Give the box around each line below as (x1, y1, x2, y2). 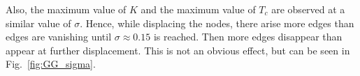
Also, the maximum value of (6, 2, 127, 16)
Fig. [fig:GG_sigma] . (6, 56, 96, 71)
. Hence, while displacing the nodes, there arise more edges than (80, 15, 354, 30)
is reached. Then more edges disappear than (153, 29, 343, 44)
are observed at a (271, 2, 345, 16)
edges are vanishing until (6, 29, 112, 44)
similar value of (6, 15, 71, 30)
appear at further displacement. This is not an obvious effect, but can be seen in (6, 43, 350, 57)
